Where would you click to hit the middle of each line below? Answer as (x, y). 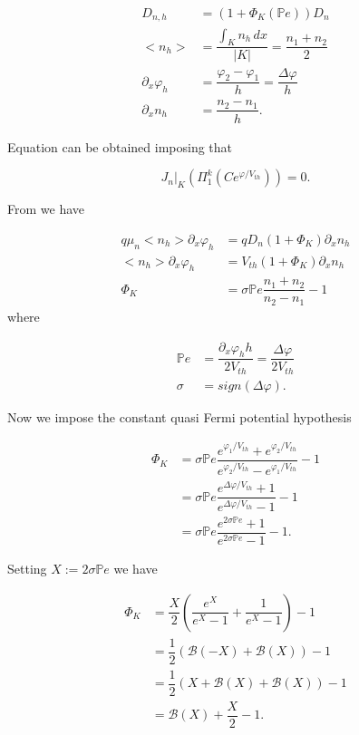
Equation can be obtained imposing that (120, 146)
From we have (46, 209)
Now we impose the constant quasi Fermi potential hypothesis (179, 416)
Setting (27, 568)
